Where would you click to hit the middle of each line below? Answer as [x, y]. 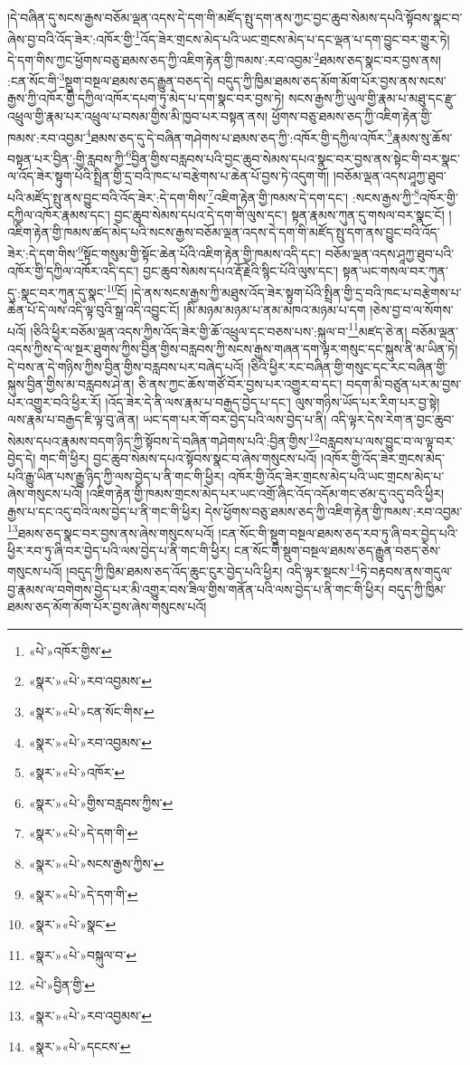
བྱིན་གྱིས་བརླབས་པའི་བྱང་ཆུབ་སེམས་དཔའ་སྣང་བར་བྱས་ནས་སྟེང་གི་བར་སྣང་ [296, 158]
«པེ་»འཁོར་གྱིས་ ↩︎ [70, 650]
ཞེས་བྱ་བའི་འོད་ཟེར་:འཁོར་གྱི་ [71, 38]
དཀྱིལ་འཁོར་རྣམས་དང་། [59, 214]
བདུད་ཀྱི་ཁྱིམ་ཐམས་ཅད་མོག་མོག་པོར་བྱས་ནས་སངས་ [332, 80]
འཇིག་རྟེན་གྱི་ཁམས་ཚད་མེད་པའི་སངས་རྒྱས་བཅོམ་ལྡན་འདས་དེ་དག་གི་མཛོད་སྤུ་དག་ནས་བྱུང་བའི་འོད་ [224, 232]
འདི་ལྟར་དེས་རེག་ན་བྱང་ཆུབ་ [392, 419]
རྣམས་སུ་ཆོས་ [423, 137]
